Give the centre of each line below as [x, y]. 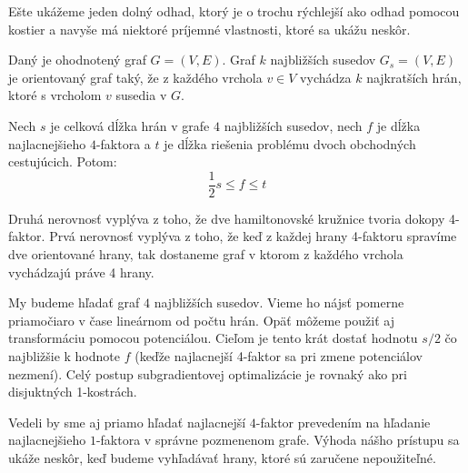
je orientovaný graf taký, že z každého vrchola [135, 77]
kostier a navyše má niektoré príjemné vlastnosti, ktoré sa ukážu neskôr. [209, 29]
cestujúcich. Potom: [63, 161]
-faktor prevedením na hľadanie [343, 422]
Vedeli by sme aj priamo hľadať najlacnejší [127, 422]
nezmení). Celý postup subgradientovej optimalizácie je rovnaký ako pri [208, 373]
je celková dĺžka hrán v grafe [130, 125]
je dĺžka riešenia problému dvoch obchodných [290, 143]
